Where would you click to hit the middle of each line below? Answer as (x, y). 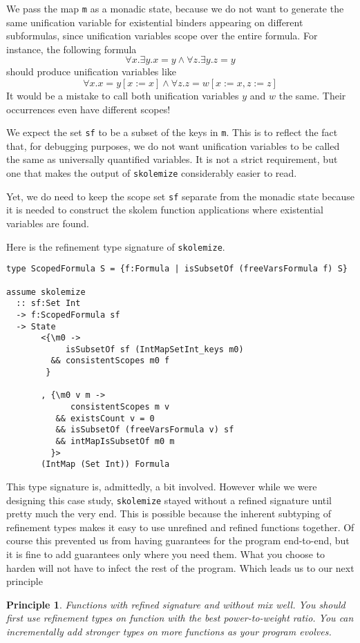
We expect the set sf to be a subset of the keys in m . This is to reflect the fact (172, 132)
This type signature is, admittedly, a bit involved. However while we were (162, 487)
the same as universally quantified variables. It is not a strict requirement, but (172, 159)
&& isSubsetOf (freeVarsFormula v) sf (145, 430)
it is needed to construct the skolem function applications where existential (165, 210)
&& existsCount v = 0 (105, 418)
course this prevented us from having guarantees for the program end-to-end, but (178, 540)
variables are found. (48, 223)
